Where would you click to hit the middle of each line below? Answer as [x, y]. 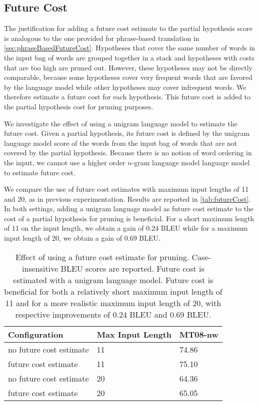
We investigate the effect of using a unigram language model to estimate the [121, 123]
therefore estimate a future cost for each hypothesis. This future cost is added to [127, 97]
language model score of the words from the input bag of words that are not [121, 143]
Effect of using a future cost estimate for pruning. [102, 257]
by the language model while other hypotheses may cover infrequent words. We [125, 87]
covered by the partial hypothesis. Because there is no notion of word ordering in [128, 153]
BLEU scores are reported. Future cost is [132, 268]
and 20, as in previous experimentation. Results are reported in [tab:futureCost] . [127, 199]
